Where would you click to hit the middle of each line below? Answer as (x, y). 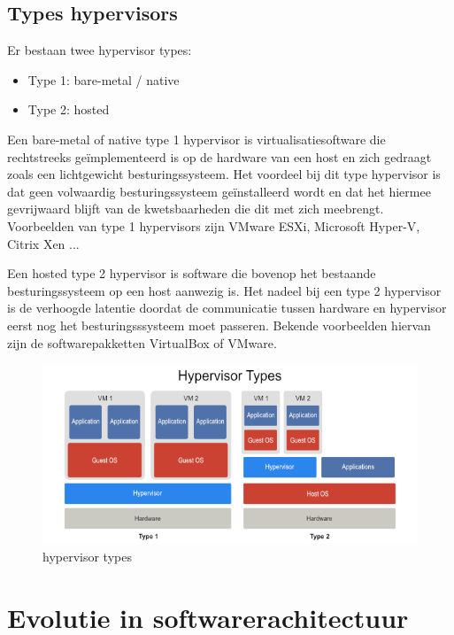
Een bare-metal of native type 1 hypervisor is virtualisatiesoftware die (196, 139)
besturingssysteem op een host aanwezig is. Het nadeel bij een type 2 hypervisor (224, 290)
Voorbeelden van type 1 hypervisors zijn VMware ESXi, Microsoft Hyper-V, (214, 225)
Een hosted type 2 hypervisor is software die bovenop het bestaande (192, 273)
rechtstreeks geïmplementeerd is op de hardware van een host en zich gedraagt (219, 156)
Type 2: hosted (69, 109)
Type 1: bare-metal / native (104, 79)
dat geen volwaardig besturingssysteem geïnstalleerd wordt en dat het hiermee (219, 191)
